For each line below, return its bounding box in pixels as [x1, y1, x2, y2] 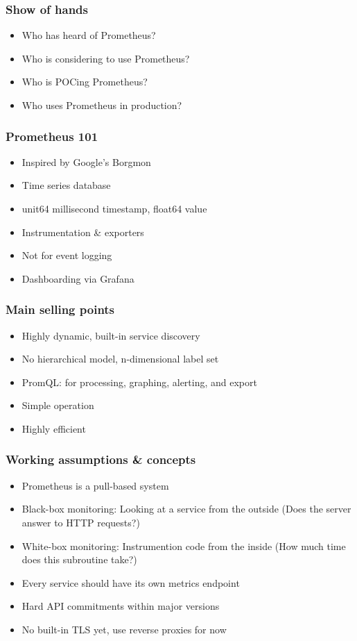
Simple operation [21, 398, 94, 413]
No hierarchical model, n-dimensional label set [21, 351, 219, 366]
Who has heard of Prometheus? [21, 28, 156, 42]
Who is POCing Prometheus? [21, 74, 148, 89]
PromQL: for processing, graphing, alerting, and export [21, 374, 257, 389]
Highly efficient [21, 421, 86, 435]
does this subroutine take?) [21, 552, 137, 567]
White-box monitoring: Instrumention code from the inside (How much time [21, 538, 346, 553]
